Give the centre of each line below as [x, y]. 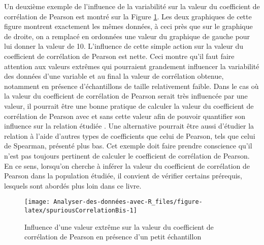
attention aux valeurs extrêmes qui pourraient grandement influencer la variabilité [132, 66]
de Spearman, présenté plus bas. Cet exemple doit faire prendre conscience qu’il [128, 146]
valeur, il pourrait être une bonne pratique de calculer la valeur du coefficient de [129, 105]
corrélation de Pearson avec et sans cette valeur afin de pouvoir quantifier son [125, 116]
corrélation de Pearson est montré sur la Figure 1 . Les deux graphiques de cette [128, 16]
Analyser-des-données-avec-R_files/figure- [128, 202]
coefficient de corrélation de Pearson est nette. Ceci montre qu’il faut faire [119, 56]
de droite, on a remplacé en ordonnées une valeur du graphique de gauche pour [127, 36]
